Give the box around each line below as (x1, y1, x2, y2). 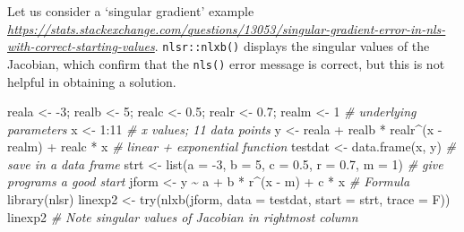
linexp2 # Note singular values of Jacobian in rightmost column (7, 207, 358, 226)
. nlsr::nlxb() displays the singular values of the (154, 37, 430, 56)
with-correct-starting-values (7, 37, 155, 56)
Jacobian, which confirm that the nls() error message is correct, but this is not (7, 54, 445, 73)
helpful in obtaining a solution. (7, 72, 176, 90)
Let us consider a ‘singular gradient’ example (7, 2, 254, 20)
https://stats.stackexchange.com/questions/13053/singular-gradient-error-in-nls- (7, 19, 446, 38)
